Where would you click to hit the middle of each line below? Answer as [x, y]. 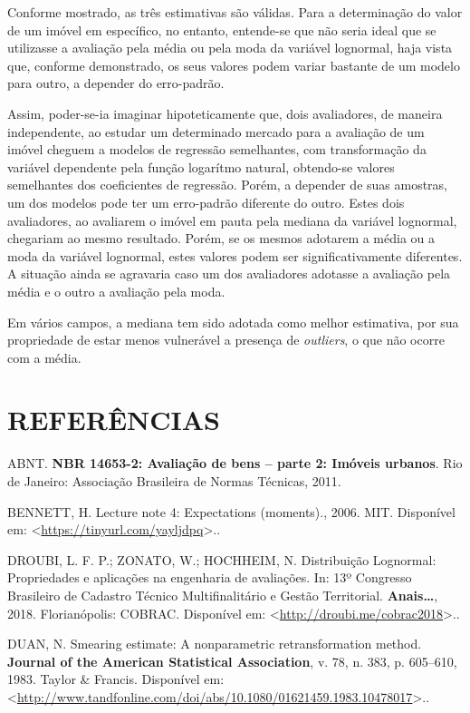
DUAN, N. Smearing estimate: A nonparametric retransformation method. [215, 644]
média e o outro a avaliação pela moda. [116, 291]
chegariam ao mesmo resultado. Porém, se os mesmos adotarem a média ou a [221, 238]
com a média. [44, 357]
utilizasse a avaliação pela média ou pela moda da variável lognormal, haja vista [230, 48]
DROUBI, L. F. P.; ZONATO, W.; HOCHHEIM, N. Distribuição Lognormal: [222, 559]
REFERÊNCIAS [114, 420]
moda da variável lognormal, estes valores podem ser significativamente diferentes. [235, 255]
